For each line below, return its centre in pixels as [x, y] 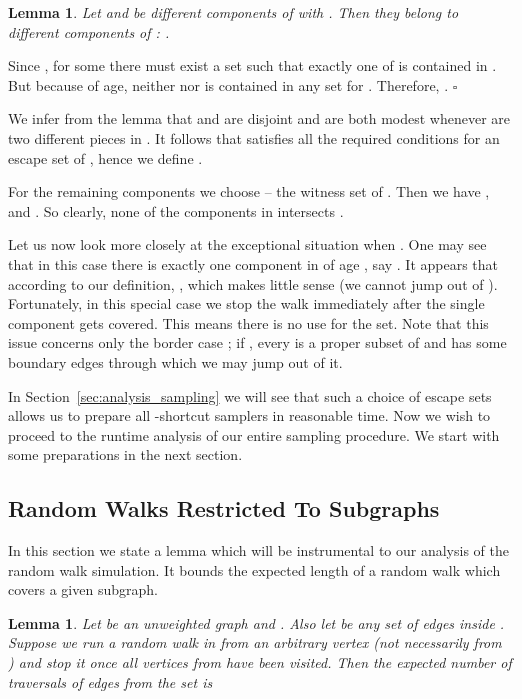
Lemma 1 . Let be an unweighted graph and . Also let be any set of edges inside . [256, 622]
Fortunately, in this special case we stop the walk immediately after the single [246, 303]
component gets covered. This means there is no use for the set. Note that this [248, 322]
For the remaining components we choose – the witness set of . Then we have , [249, 191]
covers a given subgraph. [83, 589]
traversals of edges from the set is [110, 681]
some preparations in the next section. [125, 454]
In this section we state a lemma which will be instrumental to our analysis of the [258, 550]
